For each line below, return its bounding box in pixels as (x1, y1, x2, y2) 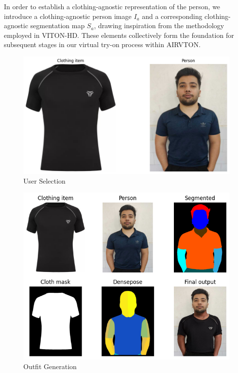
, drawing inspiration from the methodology (94, 20, 224, 31)
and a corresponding (142, 11, 203, 21)
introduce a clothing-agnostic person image (4, 11, 132, 21)
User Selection (23, 175, 66, 186)
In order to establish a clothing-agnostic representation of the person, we (4, 1, 221, 11)
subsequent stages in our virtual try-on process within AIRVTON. (4, 39, 201, 50)
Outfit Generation (23, 361, 77, 371)
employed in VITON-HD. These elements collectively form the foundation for (4, 30, 234, 40)
